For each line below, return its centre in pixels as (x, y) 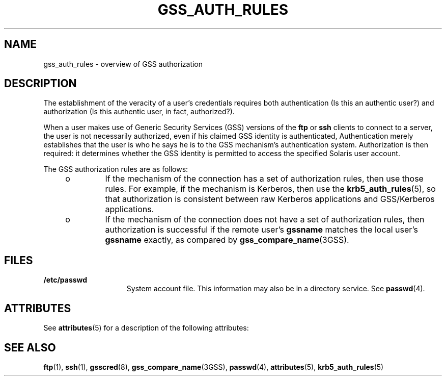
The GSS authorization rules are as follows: (116, 169)
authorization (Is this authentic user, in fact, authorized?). (139, 112)
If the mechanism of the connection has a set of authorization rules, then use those (264, 179)
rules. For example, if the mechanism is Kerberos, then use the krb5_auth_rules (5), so (270, 189)
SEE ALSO (30, 347)
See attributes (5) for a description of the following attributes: (146, 328)
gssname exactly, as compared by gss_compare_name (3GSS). (227, 240)
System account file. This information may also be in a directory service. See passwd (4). (276, 289)
